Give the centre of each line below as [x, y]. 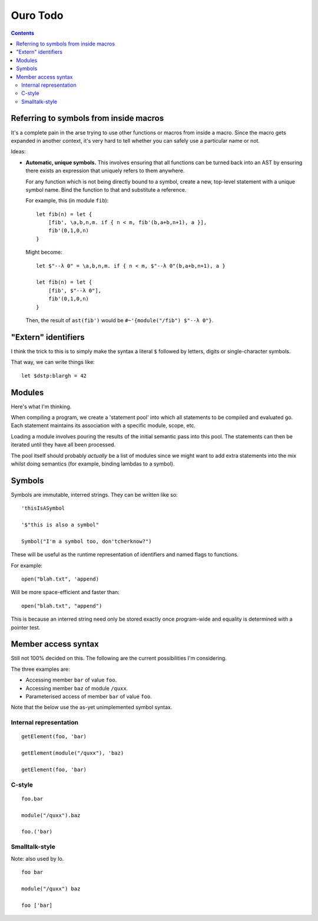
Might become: [44, 252]
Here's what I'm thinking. [41, 407]
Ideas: [18, 152]
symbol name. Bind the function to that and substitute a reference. [106, 189]
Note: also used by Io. [37, 858]
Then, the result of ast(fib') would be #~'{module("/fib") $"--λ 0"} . [120, 320]
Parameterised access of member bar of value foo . [89, 697]
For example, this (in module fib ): [67, 201]
